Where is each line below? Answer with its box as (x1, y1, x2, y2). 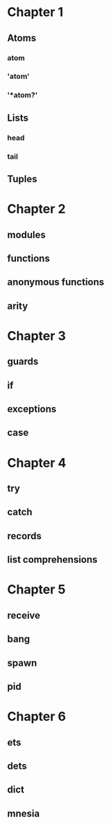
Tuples (7, 172, 37, 185)
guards (7, 355, 39, 367)
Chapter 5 (7, 582, 66, 598)
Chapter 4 (7, 455, 67, 471)
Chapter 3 (7, 328, 66, 344)
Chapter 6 (7, 709, 66, 725)
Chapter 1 (7, 4, 64, 20)
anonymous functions (7, 277, 105, 288)
